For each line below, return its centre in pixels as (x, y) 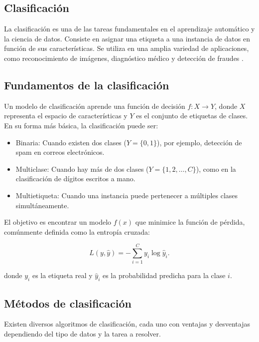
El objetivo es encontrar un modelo (58, 222)
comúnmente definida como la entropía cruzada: (77, 231)
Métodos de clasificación (68, 303)
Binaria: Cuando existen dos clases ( (71, 142)
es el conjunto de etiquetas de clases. (192, 116)
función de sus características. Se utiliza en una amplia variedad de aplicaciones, (127, 48)
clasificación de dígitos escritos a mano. (75, 178)
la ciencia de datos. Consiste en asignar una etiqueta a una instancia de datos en (127, 38)
